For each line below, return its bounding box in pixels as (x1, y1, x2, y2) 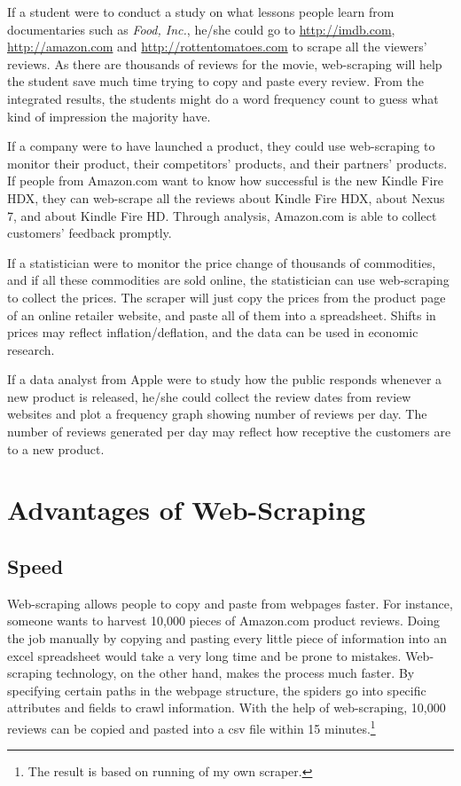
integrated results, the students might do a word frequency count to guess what (7, 89, 439, 107)
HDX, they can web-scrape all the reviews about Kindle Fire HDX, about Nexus (7, 188, 445, 207)
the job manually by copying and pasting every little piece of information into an (7, 629, 448, 648)
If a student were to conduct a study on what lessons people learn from (7, 3, 395, 20)
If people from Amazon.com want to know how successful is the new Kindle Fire (7, 171, 444, 190)
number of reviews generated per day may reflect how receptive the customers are (7, 422, 451, 441)
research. (7, 340, 55, 358)
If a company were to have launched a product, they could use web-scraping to (7, 137, 435, 155)
